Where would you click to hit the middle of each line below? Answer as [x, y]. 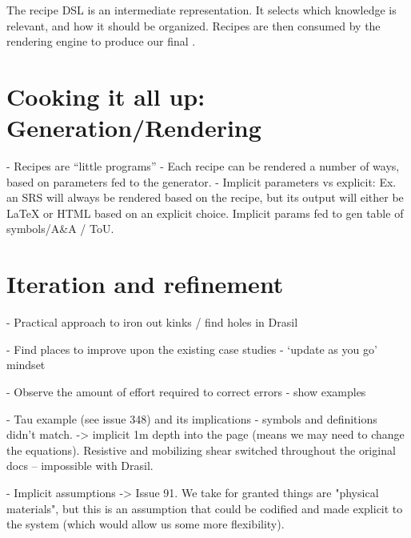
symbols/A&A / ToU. [60, 229]
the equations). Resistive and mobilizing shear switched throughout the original [201, 450]
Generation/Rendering [134, 128]
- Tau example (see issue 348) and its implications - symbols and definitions [192, 418]
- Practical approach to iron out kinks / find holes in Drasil [152, 322]
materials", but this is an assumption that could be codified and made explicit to [205, 508]
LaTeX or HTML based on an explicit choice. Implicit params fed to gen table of [205, 213]
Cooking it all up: [106, 96]
